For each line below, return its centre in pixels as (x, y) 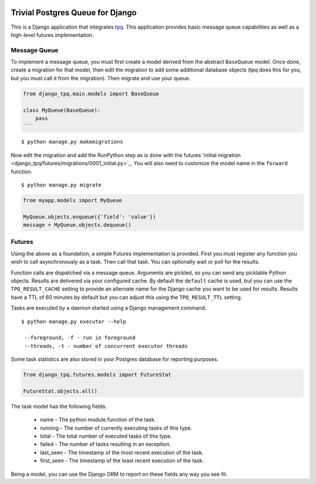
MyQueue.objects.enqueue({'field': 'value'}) (90, 217)
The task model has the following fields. (59, 406)
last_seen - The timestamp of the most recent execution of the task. (122, 452)
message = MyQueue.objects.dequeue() (77, 225)
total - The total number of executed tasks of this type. (106, 436)
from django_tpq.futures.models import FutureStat (97, 375)
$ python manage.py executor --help (74, 321)
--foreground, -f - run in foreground (80, 338)
